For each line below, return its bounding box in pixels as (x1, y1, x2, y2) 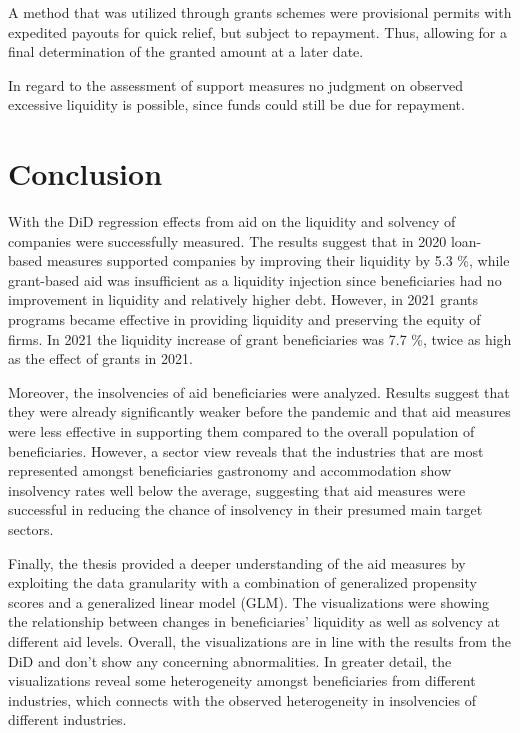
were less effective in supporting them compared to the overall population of (8, 421, 475, 442)
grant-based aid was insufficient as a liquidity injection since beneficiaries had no (8, 269, 502, 290)
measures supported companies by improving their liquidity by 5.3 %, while (46, 250, 510, 271)
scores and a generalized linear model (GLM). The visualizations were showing (8, 591, 490, 612)
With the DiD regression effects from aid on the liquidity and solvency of (8, 211, 456, 232)
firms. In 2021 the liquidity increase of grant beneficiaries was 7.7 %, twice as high (8, 328, 512, 349)
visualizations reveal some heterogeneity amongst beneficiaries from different (8, 670, 476, 691)
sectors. (8, 519, 54, 539)
